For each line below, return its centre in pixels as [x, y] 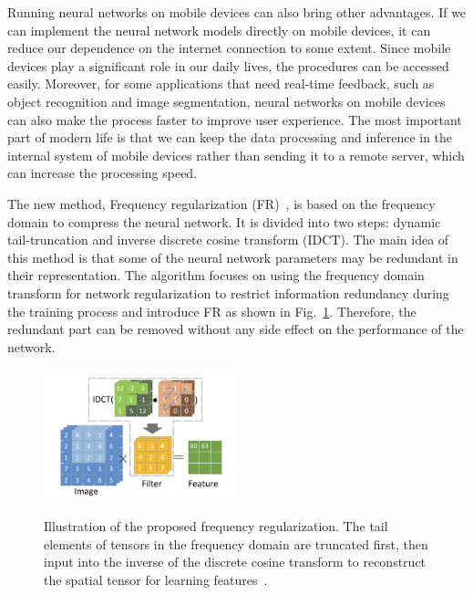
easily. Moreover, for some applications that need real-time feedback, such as [221, 84]
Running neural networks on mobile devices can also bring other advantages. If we [237, 12]
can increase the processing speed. [103, 173]
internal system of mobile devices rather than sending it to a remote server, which [236, 155]
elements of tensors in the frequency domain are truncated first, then [236, 543]
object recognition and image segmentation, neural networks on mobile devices [226, 101]
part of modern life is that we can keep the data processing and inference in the [230, 137]
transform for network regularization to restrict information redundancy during [228, 292]
